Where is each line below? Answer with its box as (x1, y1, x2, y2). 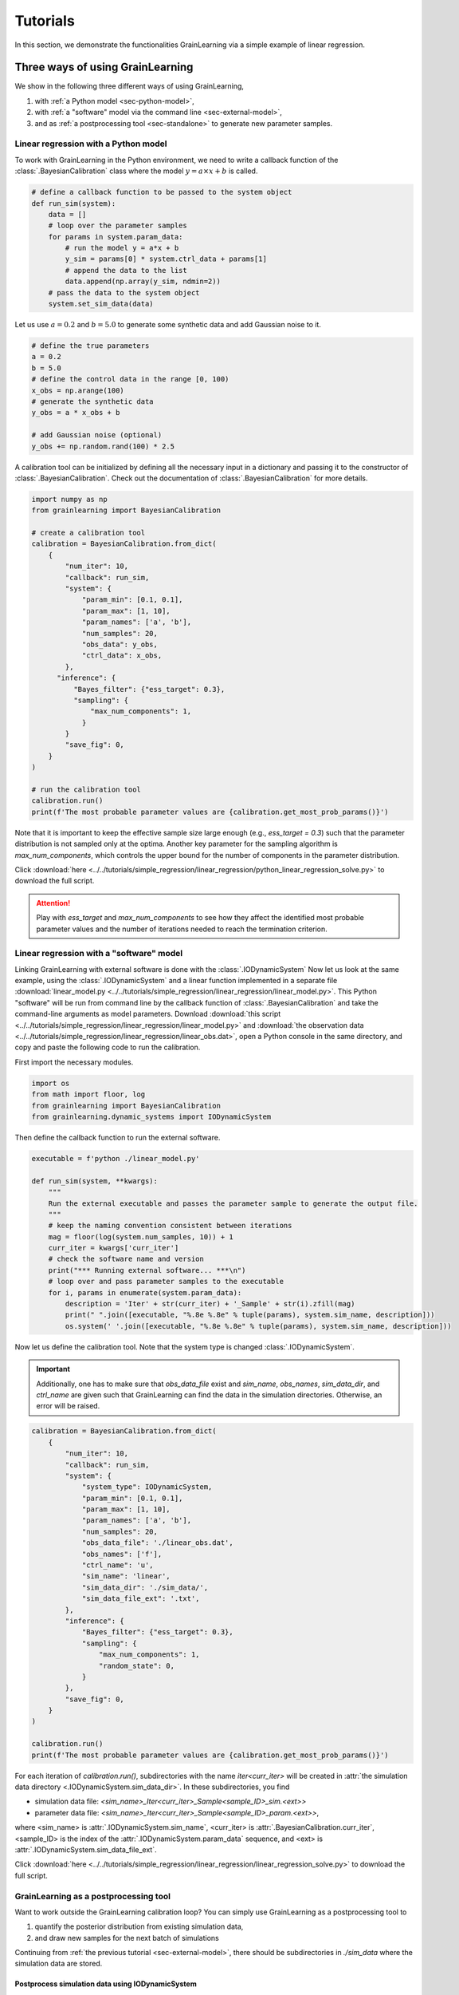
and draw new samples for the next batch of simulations (34, 1933, 219, 1942)
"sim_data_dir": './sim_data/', (81, 1582, 209, 1592)
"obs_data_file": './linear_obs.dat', (81, 1539, 234, 1547)
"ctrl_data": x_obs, (81, 651, 163, 660)
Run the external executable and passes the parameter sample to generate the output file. (48, 1199, 418, 1208)
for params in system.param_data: (48, 232, 183, 241)
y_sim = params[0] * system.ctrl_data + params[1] (65, 255, 267, 263)
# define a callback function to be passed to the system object (31, 188, 292, 197)
